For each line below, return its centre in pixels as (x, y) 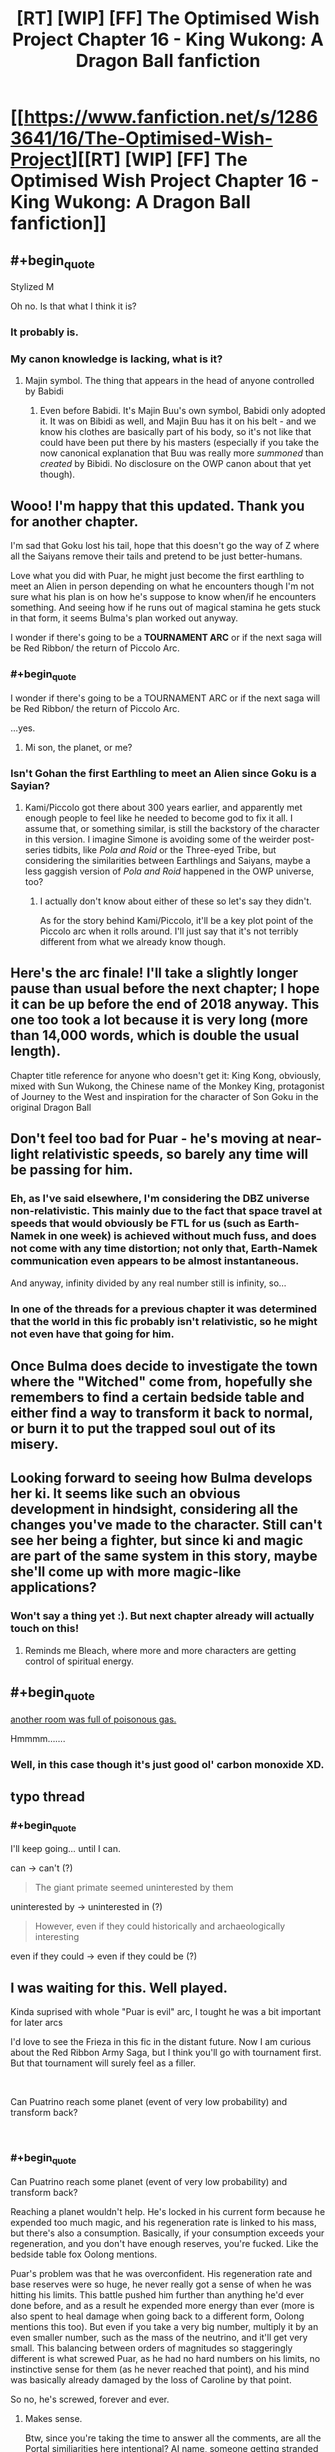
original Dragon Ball (51, 1107)
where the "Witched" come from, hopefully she (161, 1381)
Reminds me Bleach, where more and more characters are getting (160, 1650)
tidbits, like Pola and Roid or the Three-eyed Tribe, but (164, 850)
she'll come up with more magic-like (126, 1572)
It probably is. (44, 332)
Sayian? (30, 785)
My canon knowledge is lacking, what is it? (116, 359)
